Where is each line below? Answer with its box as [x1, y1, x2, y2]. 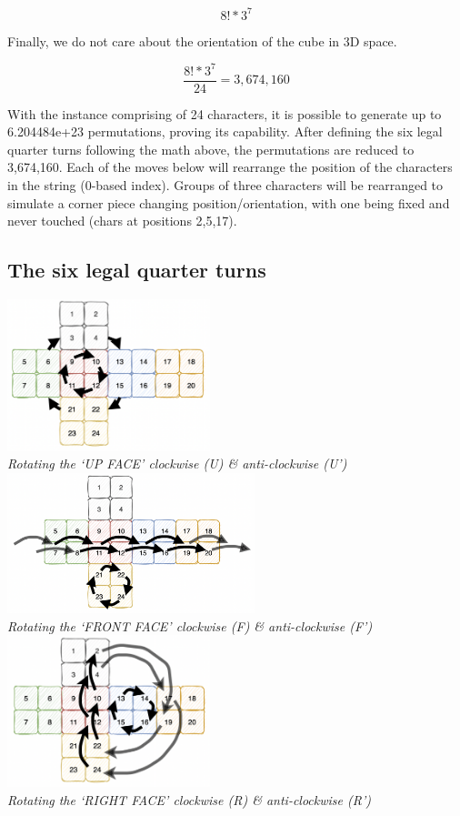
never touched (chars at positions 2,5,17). [7, 211, 237, 230]
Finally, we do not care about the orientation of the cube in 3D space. [7, 31, 397, 50]
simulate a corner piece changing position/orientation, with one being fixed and [7, 193, 450, 212]
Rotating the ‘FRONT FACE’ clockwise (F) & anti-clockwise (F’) [7, 616, 373, 635]
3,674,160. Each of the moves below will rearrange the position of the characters [7, 157, 453, 176]
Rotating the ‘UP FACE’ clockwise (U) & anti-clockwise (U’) [7, 454, 347, 473]
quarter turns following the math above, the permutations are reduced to [7, 139, 415, 158]
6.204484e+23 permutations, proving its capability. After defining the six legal [7, 122, 443, 141]
